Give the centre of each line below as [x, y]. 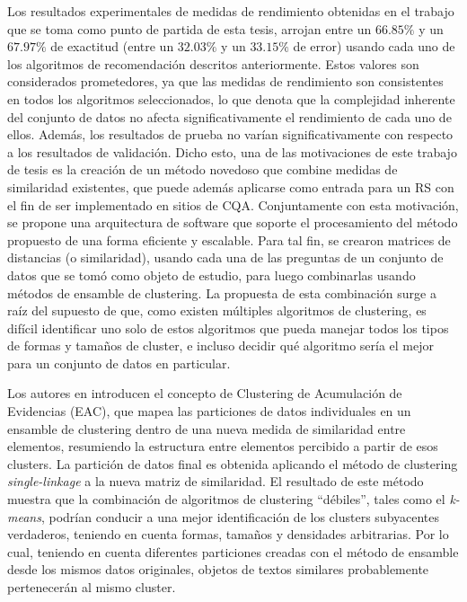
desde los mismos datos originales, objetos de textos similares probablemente [218, 569]
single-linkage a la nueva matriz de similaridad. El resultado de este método [216, 481]
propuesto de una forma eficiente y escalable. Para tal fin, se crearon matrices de [229, 239]
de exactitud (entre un [112, 46]
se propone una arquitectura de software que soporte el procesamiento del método [233, 222]
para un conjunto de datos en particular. [119, 363]
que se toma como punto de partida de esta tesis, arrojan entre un [189, 28]
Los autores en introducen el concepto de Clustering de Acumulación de [205, 393]
